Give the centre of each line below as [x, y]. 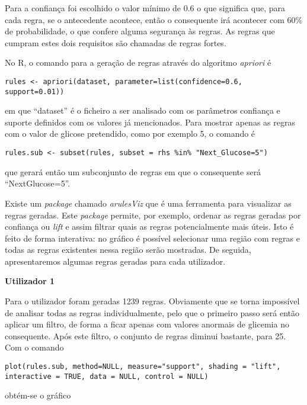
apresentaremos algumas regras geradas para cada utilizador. [115, 261]
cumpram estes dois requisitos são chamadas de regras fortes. [116, 42]
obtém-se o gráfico [38, 395]
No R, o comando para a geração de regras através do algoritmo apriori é [138, 62]
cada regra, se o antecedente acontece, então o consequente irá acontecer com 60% [154, 19]
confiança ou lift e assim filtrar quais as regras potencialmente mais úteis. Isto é [149, 226]
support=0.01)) [35, 91]
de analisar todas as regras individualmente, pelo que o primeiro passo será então [152, 312]
